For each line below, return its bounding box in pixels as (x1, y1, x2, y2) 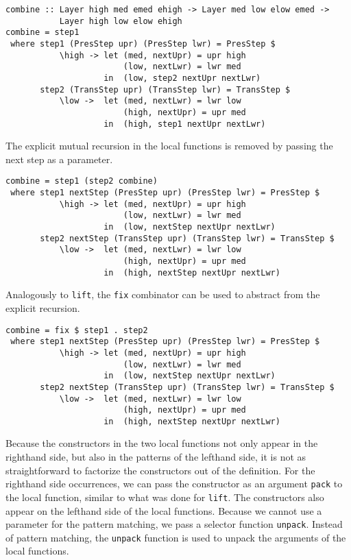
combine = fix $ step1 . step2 (5, 325, 148, 335)
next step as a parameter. (5, 151, 113, 166)
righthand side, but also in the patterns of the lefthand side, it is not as (5, 450, 306, 464)
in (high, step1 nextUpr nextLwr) (104, 119, 266, 129)
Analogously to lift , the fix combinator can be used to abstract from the (5, 287, 320, 302)
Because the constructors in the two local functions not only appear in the (5, 436, 318, 450)
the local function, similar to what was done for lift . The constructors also (5, 489, 324, 504)
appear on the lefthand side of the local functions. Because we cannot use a (5, 503, 322, 518)
